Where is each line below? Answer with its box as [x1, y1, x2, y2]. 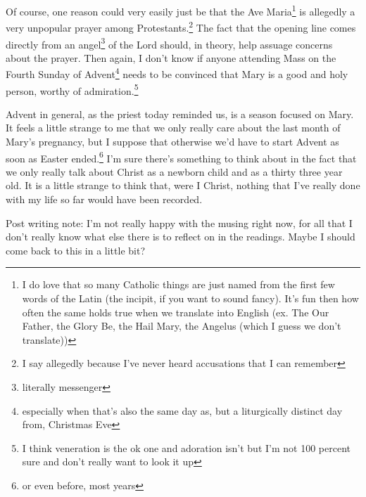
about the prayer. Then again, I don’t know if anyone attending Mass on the [6, 50, 336, 65]
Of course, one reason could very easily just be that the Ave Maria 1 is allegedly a [6, 2, 355, 18]
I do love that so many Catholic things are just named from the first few [22, 277, 335, 292]
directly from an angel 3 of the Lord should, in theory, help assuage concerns [6, 34, 333, 51]
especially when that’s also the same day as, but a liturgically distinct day [22, 403, 343, 418]
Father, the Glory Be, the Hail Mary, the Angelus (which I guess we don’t [22, 318, 341, 333]
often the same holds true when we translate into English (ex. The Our [22, 304, 329, 319]
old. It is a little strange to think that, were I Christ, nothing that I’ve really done [6, 178, 360, 193]
